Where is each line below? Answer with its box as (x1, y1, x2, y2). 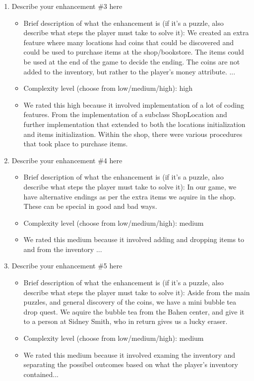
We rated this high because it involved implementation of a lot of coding (23, 99, 244, 110)
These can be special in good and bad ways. (23, 201, 157, 211)
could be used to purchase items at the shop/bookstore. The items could (23, 47, 244, 57)
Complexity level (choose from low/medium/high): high (23, 83, 192, 93)
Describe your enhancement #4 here (11, 155, 123, 165)
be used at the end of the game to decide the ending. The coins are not (23, 56, 240, 66)
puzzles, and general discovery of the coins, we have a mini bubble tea (23, 297, 237, 307)
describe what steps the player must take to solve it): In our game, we (23, 181, 237, 191)
